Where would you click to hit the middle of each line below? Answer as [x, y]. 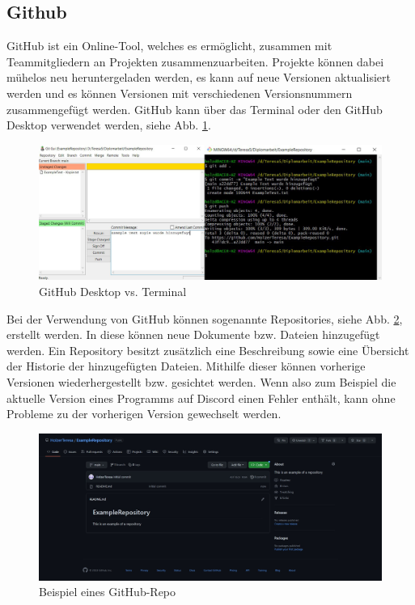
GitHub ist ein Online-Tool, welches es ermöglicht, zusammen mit [169, 46]
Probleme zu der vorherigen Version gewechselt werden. [144, 414]
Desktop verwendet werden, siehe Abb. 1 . [109, 125]
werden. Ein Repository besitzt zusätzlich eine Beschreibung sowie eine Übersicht [208, 350]
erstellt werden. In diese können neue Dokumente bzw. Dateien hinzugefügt [193, 334]
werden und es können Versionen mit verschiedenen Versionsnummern [180, 93]
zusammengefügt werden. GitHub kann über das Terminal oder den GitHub [195, 109]
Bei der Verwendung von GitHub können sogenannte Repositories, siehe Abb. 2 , [205, 318]
